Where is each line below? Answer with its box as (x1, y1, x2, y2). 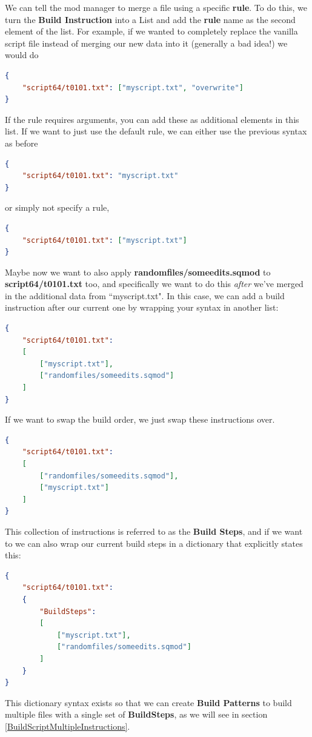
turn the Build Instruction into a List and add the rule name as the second (5, 13, 296, 25)
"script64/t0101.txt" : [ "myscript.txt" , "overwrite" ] (22, 83, 244, 92)
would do (5, 48, 39, 61)
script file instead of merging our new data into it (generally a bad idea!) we (5, 36, 288, 49)
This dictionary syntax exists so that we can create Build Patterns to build (5, 696, 292, 709)
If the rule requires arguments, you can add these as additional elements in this (5, 113, 299, 125)
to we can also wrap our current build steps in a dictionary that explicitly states (5, 537, 303, 549)
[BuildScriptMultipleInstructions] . (5, 719, 130, 732)
